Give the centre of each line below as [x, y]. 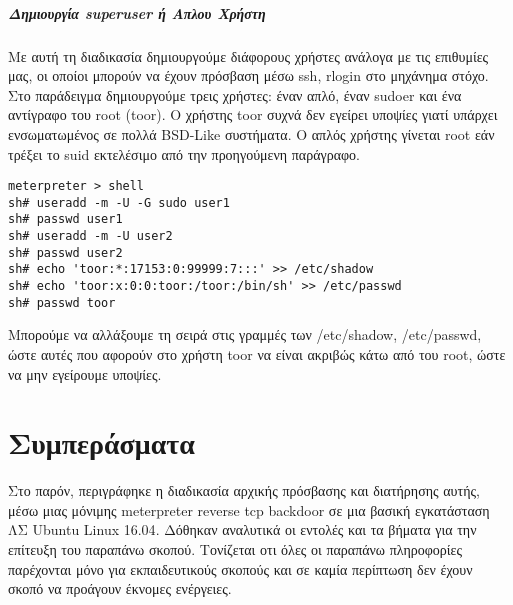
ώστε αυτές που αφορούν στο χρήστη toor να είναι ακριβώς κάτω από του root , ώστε [257, 353]
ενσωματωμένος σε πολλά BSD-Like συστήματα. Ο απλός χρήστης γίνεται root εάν [251, 133]
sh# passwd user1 [65, 219]
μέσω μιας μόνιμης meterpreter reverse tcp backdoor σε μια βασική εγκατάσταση [249, 509]
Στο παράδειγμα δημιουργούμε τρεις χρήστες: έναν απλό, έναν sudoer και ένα [235, 94]
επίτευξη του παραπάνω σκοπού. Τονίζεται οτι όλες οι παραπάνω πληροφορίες [235, 549]
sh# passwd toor [62, 302]
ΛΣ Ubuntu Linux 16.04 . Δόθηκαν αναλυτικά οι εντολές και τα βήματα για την [242, 529]
